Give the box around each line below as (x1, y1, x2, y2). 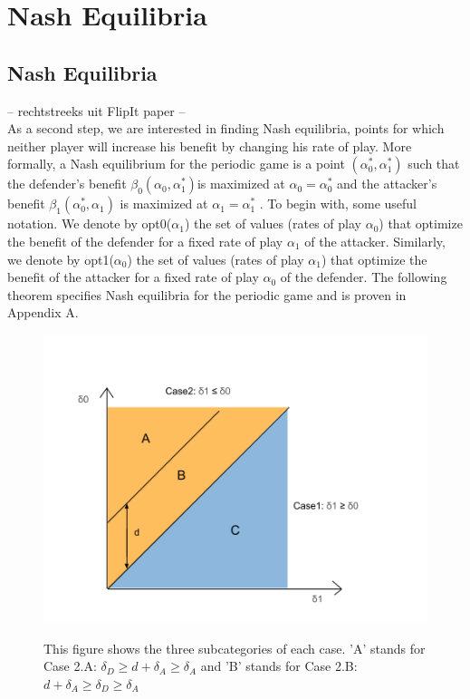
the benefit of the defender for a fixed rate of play (7, 231, 283, 250)
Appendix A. (7, 303, 79, 322)
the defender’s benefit (7, 174, 127, 193)
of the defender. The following (280, 267, 447, 286)
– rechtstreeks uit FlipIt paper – (7, 101, 186, 120)
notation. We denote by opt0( (7, 214, 172, 233)
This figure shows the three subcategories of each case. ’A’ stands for (43, 638, 426, 657)
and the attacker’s (337, 174, 437, 193)
